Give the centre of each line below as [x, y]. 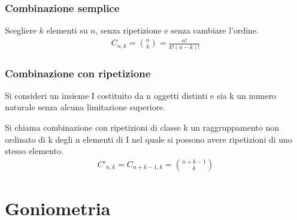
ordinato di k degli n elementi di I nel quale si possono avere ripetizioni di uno [148, 139]
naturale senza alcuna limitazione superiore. [85, 107]
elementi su [67, 30]
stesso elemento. [34, 151]
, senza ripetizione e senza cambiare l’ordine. [177, 30]
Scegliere [21, 30]
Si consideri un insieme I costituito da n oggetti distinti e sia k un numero [141, 95]
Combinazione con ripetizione [78, 73]
